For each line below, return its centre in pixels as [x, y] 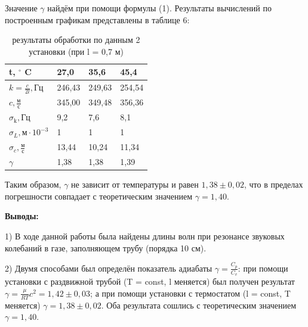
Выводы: [22, 216]
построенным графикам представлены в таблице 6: [97, 19]
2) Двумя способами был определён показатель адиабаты [109, 268]
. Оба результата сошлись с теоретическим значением [198, 305]
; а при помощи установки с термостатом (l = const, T [190, 293]
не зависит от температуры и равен [135, 184]
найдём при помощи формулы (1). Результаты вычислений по [159, 8]
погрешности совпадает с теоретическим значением [99, 196]
